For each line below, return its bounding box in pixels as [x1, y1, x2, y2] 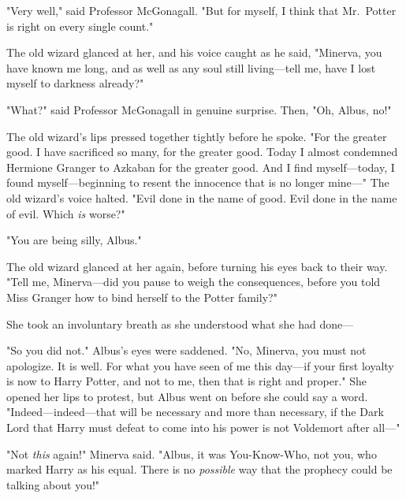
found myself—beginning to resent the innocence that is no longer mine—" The [6, 174, 389, 191]
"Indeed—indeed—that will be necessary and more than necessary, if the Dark [6, 403, 384, 420]
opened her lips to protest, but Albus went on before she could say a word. [6, 388, 368, 404]
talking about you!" [6, 476, 100, 492]
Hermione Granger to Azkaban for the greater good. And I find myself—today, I [6, 158, 395, 175]
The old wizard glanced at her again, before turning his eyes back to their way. [6, 258, 388, 274]
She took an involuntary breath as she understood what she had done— [6, 315, 354, 332]
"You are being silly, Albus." [6, 232, 142, 248]
